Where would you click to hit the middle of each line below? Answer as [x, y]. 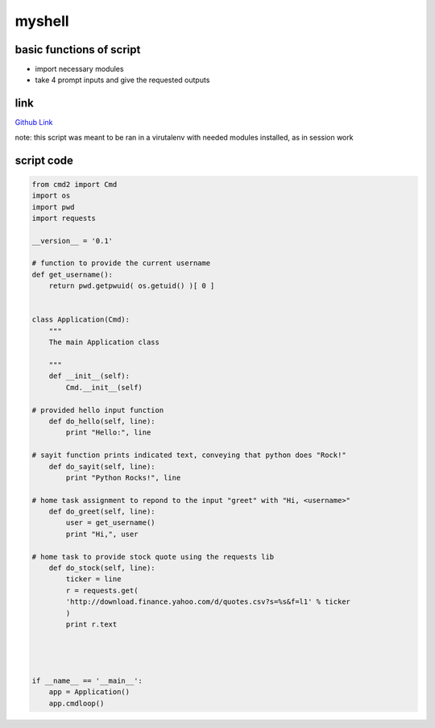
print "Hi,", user [102, 534]
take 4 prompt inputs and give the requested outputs [122, 80]
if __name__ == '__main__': [87, 680]
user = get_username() [111, 523]
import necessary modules [79, 69]
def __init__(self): [89, 376]
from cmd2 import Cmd [75, 184]
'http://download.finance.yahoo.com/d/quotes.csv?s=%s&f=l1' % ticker [208, 602]
